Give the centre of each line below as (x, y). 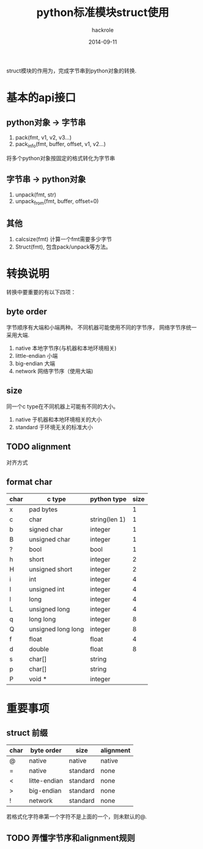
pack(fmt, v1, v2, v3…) (43, 137)
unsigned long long (57, 629)
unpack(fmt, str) (36, 195)
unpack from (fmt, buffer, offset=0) (57, 202)
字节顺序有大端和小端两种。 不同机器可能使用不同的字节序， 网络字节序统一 (102, 327)
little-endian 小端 (36, 355)
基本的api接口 (41, 98)
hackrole (103, 30)
